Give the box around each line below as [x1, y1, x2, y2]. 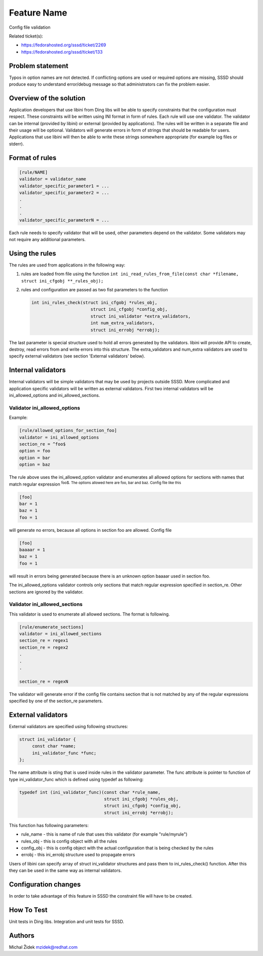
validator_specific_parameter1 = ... [19, 183, 110, 188]
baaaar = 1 [19, 547, 45, 553]
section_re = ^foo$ [19, 441, 66, 447]
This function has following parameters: [9, 822, 89, 828]
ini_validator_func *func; [32, 750, 97, 756]
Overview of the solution [9, 94, 86, 102]
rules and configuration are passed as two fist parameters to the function [21, 287, 168, 293]
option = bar [19, 455, 51, 460]
